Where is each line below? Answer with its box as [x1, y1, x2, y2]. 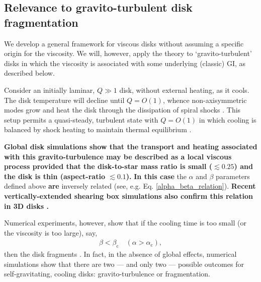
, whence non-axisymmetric [162, 94, 247, 105]
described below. [4, 68, 55, 78]
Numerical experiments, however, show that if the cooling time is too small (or [4, 217, 246, 228]
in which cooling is [199, 114, 256, 125]
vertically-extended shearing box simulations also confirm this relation [4, 190, 253, 201]
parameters [216, 171, 250, 181]
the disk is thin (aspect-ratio [4, 171, 105, 181]
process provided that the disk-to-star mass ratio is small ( [4, 161, 213, 172]
